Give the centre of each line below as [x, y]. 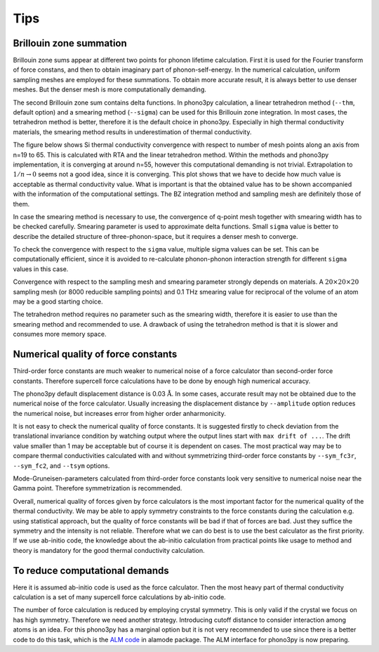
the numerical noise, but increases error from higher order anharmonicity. [119, 413]
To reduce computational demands [91, 570]
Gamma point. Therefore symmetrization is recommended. [98, 488]
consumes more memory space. [60, 334]
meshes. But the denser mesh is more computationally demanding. [109, 90]
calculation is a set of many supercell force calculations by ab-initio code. [119, 597]
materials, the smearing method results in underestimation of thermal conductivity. [132, 132]
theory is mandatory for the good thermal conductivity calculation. [109, 550]
